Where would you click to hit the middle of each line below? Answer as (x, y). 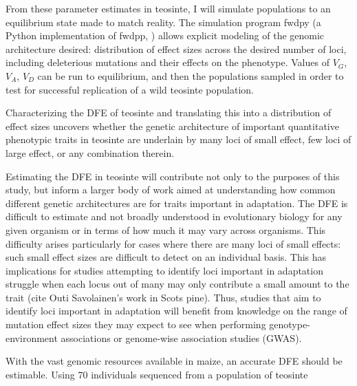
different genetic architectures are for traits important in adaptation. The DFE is (177, 203)
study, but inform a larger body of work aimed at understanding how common (171, 190)
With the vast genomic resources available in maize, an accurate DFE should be (174, 361)
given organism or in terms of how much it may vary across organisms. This (166, 229)
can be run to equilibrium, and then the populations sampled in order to (191, 75)
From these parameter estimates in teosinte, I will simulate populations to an (168, 8)
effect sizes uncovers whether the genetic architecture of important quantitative (172, 126)
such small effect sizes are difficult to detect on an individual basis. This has (166, 257)
